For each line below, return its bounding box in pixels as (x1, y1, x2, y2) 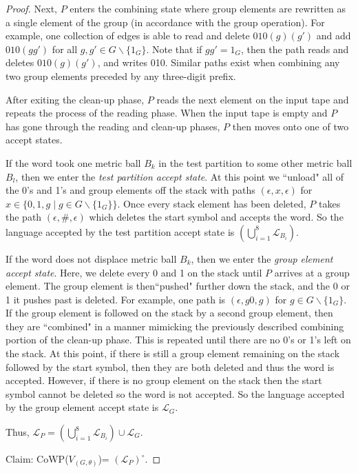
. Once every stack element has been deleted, (117, 196, 306, 210)
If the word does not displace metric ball (6, 251, 177, 265)
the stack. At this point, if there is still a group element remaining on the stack (6, 346, 340, 361)
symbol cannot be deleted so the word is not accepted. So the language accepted (6, 386, 345, 401)
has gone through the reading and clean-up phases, (6, 119, 220, 133)
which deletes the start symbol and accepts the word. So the (89, 210, 344, 224)
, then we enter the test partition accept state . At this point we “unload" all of (15, 169, 344, 183)
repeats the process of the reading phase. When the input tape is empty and (6, 105, 328, 120)
